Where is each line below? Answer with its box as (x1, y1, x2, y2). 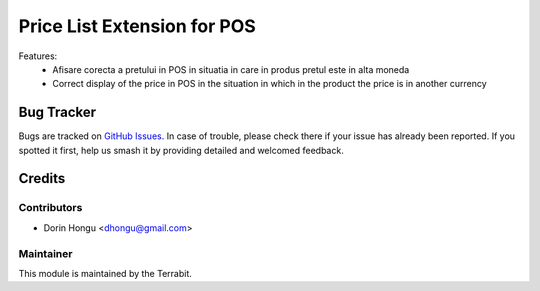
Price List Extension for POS (18, 15, 257, 37)
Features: (18, 50, 58, 62)
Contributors (18, 201, 83, 215)
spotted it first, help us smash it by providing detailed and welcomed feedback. (18, 144, 344, 156)
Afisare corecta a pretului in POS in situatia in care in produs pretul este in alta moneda (52, 63, 410, 75)
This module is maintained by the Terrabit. (18, 267, 192, 279)
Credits (18, 170, 66, 187)
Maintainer (18, 246, 73, 260)
